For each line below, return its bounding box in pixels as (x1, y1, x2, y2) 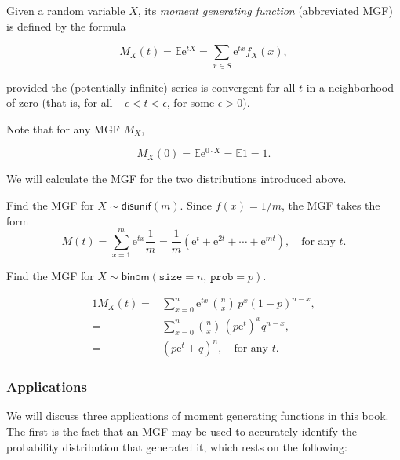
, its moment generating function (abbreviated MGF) (137, 2, 393, 18)
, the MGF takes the (281, 196, 380, 213)
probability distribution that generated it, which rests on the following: (6, 438, 347, 455)
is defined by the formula (6, 17, 126, 34)
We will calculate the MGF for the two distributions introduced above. (6, 170, 347, 187)
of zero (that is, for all (6, 94, 113, 111)
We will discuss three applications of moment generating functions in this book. (6, 407, 389, 424)
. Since (180, 196, 212, 213)
